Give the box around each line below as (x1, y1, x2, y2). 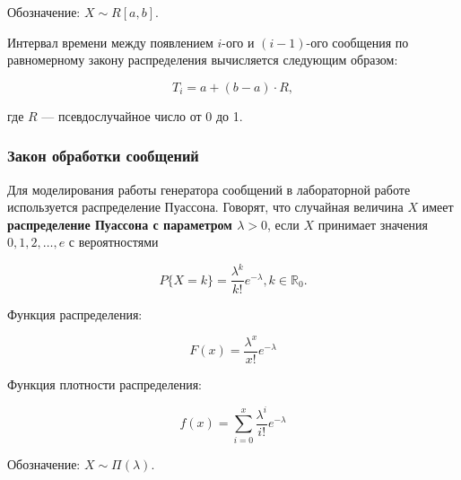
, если (267, 214, 300, 233)
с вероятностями (68, 232, 159, 251)
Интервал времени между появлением (7, 32, 213, 51)
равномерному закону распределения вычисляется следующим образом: (7, 50, 398, 69)
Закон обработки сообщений (7, 144, 199, 167)
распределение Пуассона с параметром (7, 214, 232, 233)
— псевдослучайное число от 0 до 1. (41, 106, 243, 125)
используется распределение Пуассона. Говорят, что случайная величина (7, 197, 404, 216)
